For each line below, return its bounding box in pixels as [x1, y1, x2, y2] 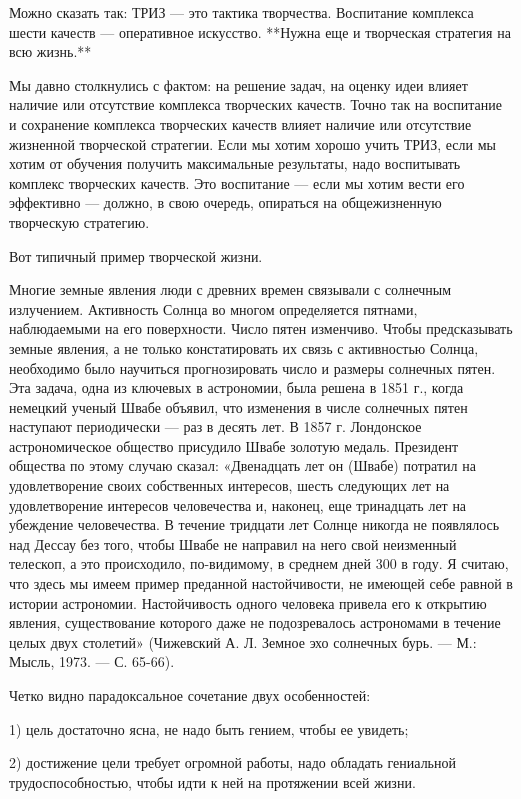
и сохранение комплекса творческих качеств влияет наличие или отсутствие [9, 113, 472, 134]
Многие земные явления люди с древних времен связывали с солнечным [9, 279, 452, 300]
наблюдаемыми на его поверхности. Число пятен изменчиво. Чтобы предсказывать [9, 318, 513, 339]
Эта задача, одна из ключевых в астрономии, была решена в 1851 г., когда [9, 377, 464, 398]
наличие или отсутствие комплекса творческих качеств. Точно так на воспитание [9, 94, 503, 115]
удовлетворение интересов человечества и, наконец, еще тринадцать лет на [9, 494, 467, 515]
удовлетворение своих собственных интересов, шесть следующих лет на [9, 475, 450, 496]
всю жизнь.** [9, 41, 92, 62]
